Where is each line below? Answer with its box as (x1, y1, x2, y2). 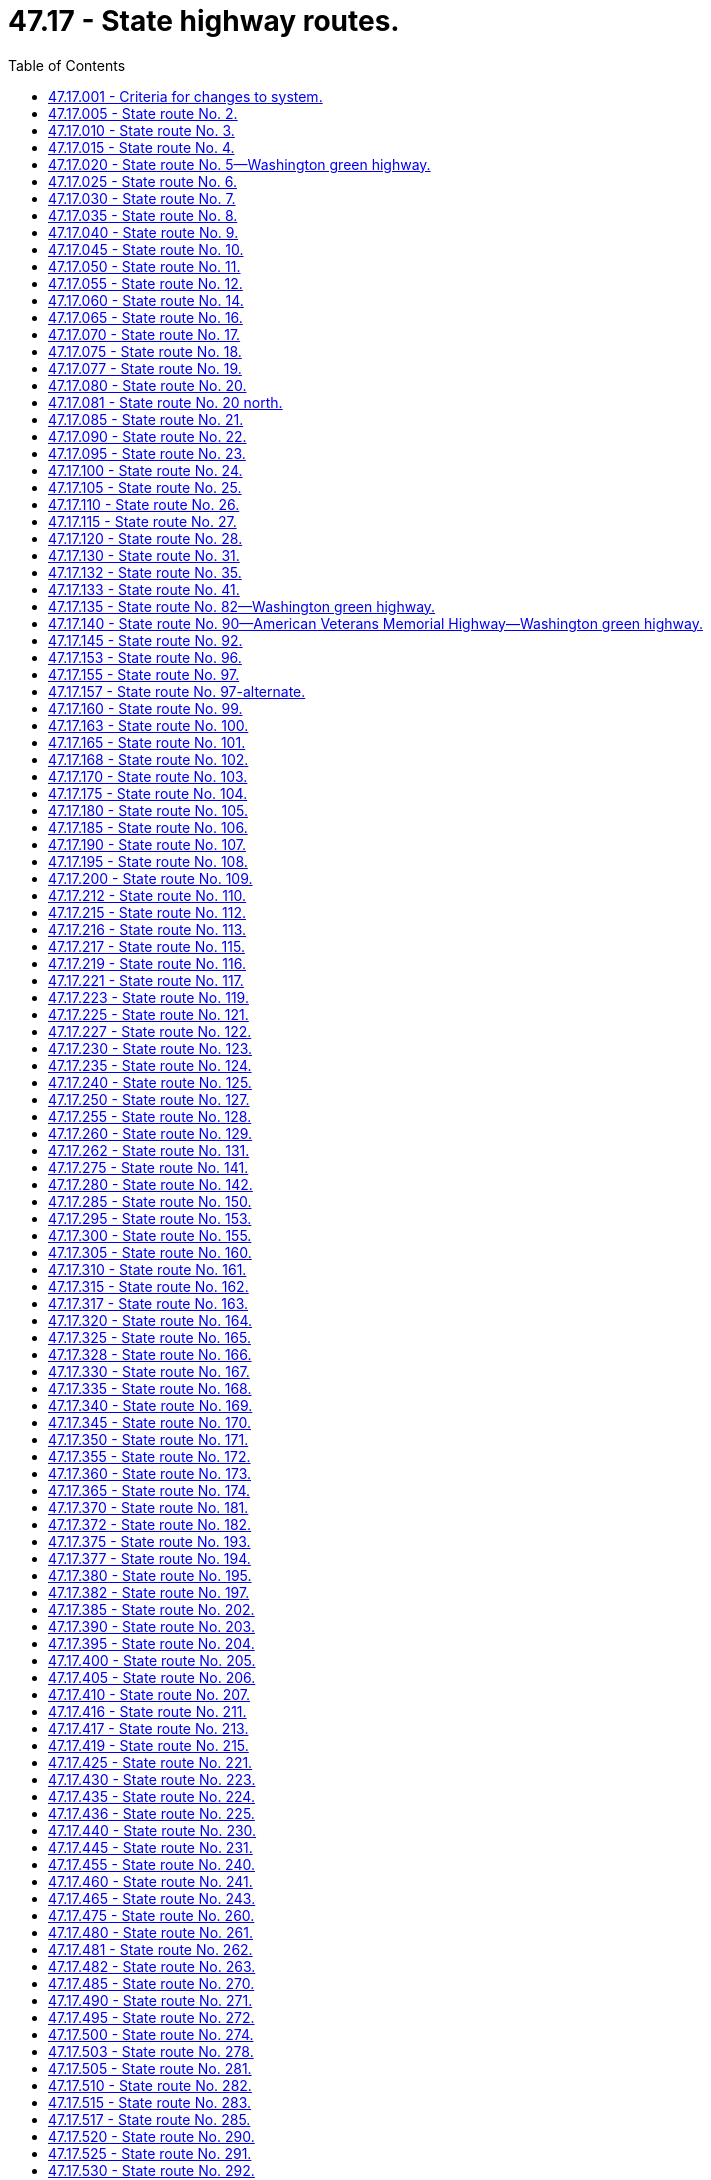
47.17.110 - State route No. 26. (48, 495, 240, 513)
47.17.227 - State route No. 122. (48, 1022, 252, 1040)
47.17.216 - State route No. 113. (48, 920, 247, 938)
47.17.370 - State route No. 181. (48, 1498, 249, 1516)
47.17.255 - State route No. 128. (48, 1107, 252, 1125)
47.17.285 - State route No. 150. (48, 1192, 252, 1210)
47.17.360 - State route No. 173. (48, 1464, 251, 1482)
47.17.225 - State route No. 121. (48, 1005, 249, 1023)
